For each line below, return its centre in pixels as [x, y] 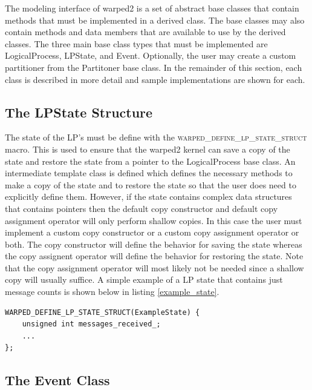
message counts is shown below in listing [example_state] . [112, 292]
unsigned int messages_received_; [91, 324]
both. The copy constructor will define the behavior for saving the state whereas [154, 244]
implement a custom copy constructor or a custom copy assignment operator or [152, 232]
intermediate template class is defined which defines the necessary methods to [149, 173]
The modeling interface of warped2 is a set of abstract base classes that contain [152, 8]
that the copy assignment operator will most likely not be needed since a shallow [154, 267]
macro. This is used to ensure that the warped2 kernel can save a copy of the [148, 149]
